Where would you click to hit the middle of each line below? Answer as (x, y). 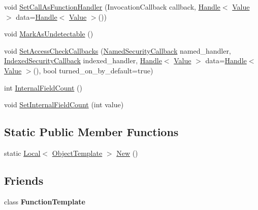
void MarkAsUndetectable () (49, 34)
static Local (22, 153)
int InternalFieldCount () (43, 87)
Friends (24, 180)
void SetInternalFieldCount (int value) (64, 104)
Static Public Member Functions (91, 132)
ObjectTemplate (77, 153)
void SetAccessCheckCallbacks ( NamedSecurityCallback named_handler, (118, 50)
